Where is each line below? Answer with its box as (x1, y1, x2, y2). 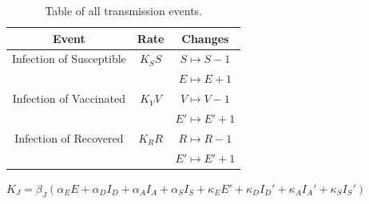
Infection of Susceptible (12, 50, 126, 67)
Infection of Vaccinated (12, 90, 125, 107)
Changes (181, 29, 229, 46)
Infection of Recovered (14, 129, 124, 146)
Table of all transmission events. (45, 2, 203, 18)
